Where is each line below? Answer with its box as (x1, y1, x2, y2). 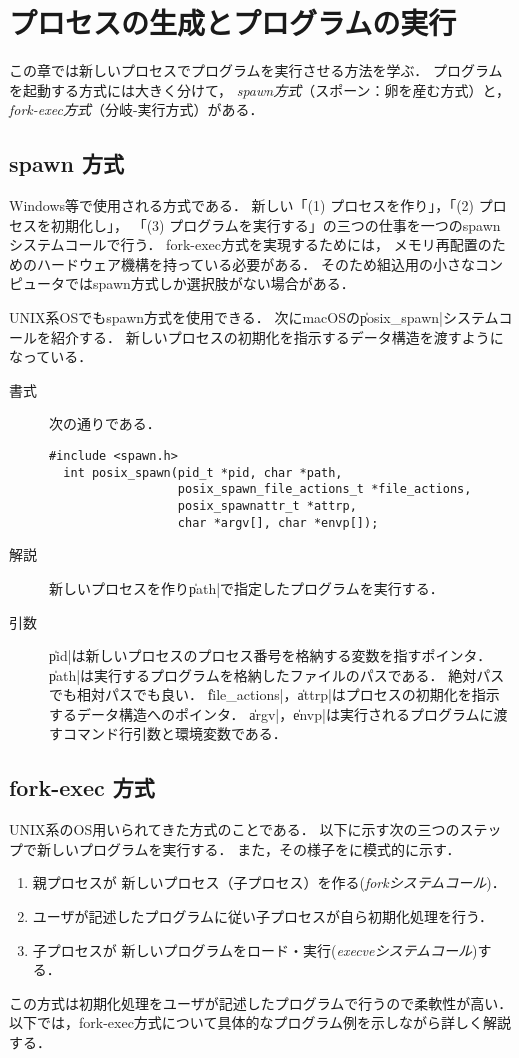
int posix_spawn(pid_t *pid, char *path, (63, 465, 343, 480)
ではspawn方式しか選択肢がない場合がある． (64, 273, 355, 294)
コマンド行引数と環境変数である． (62, 723, 287, 744)
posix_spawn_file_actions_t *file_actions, (177, 482, 472, 497)
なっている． (9, 346, 93, 367)
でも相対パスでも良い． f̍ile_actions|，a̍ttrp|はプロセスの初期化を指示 (49, 684, 500, 705)
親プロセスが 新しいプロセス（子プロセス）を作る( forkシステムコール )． (32, 872, 506, 893)
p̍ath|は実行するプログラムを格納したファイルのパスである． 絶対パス (49, 664, 505, 685)
